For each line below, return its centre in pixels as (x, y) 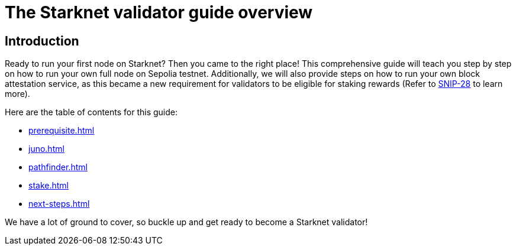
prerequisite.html (62, 131)
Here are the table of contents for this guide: (91, 112)
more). (17, 94)
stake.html (49, 186)
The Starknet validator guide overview (159, 12)
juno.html (46, 149)
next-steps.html (59, 204)
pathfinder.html (58, 167)
